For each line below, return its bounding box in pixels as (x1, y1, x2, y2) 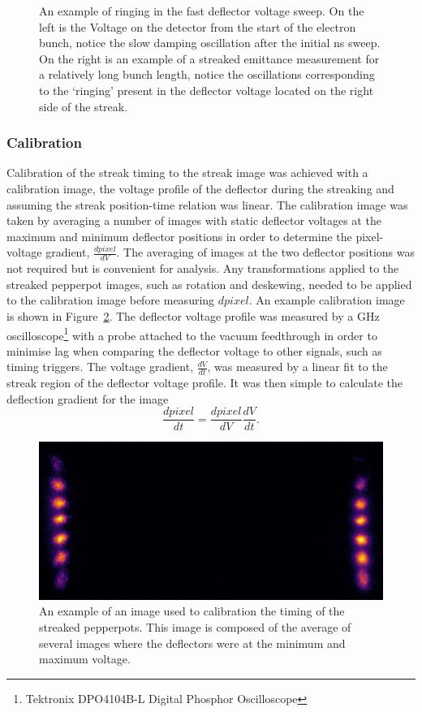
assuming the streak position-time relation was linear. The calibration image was (6, 196, 408, 213)
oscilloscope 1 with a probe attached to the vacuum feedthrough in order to (6, 324, 377, 343)
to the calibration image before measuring (6, 291, 215, 309)
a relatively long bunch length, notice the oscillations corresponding (39, 66, 375, 83)
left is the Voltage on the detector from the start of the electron (39, 18, 356, 35)
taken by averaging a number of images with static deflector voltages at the (6, 212, 381, 229)
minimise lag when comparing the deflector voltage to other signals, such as (6, 342, 382, 359)
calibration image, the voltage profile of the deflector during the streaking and (6, 179, 394, 196)
